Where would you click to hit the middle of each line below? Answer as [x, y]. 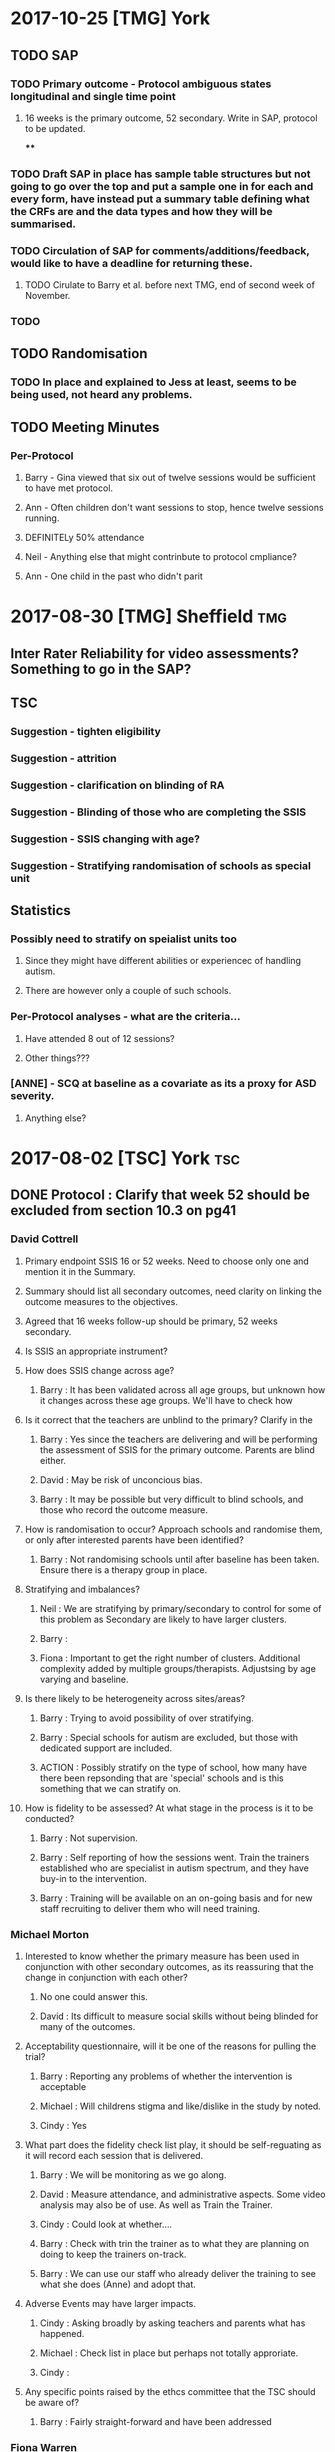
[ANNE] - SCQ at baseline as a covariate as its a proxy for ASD [163, 1084]
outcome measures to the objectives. [101, 1301]
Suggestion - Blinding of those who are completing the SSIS [158, 812]
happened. [62, 2333]
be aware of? [52, 2402]
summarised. [43, 224]
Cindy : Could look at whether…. [106, 2224]
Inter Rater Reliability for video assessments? [155, 653]
